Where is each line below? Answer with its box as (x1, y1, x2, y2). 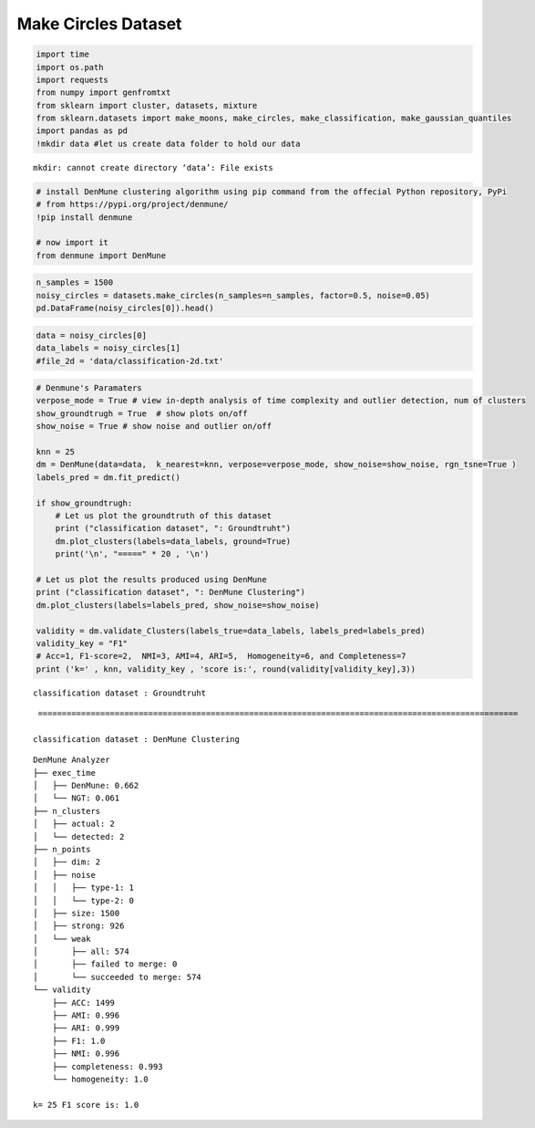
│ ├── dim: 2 (33, 857, 101, 867)
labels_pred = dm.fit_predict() (36, 472, 181, 483)
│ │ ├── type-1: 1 (33, 883, 135, 893)
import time (36, 49, 90, 59)
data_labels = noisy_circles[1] (36, 343, 181, 353)
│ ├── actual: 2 (33, 819, 116, 830)
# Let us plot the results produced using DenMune (36, 574, 268, 584)
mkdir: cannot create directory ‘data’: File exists (33, 162, 273, 172)
